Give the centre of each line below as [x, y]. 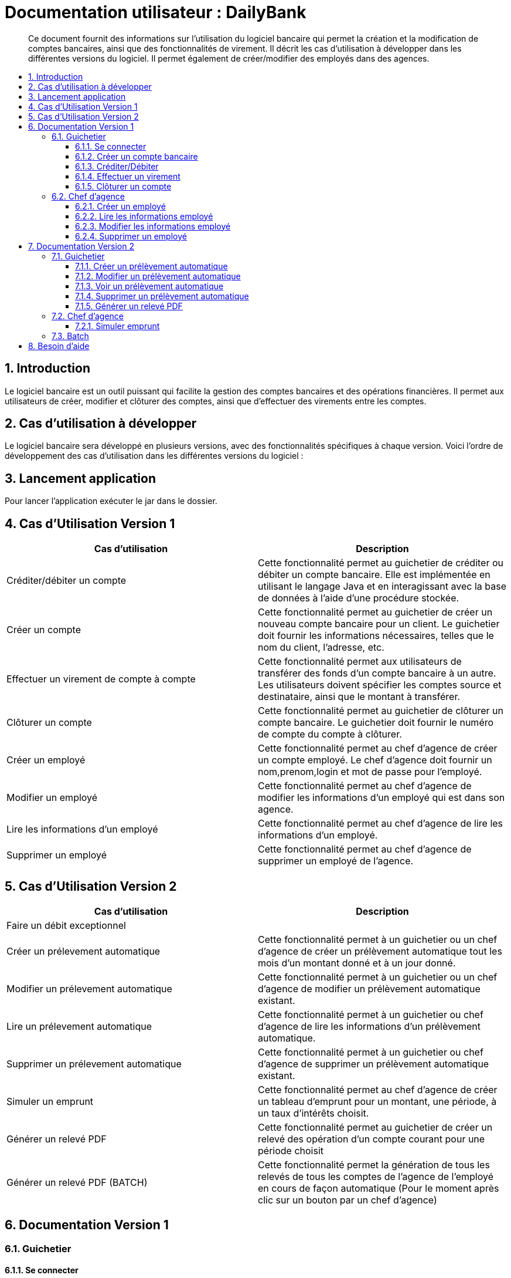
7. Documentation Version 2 [81, 246]
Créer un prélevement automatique [84, 951]
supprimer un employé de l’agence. [336, 861]
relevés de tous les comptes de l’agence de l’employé [376, 1176]
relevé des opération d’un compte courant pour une [372, 1139]
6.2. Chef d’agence [88, 196]
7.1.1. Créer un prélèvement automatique [151, 266]
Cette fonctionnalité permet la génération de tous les [374, 1164]
